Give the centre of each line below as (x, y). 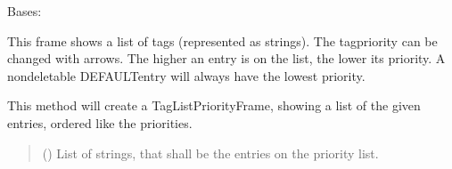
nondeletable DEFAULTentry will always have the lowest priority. (186, 75)
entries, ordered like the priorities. (100, 122)
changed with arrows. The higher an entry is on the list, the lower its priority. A (226, 58)
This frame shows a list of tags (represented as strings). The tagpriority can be (222, 40)
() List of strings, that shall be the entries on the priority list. (210, 153)
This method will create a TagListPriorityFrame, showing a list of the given (214, 105)
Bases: (25, 11)
